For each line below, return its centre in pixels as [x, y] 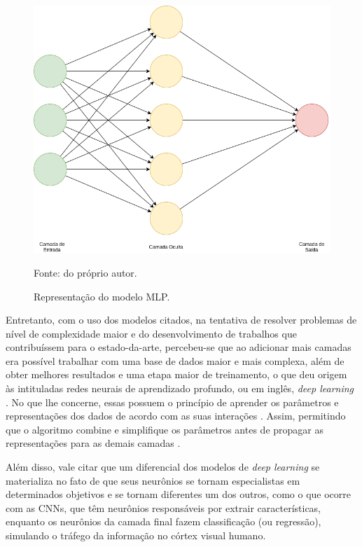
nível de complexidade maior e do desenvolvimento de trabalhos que [151, 333]
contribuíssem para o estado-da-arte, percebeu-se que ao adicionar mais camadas [179, 347]
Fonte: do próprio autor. [85, 272]
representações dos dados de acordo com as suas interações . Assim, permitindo [176, 416]
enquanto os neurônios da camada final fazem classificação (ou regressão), [163, 521]
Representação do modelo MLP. [102, 296]
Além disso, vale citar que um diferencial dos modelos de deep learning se [163, 467]
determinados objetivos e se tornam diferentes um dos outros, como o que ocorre [178, 494]
